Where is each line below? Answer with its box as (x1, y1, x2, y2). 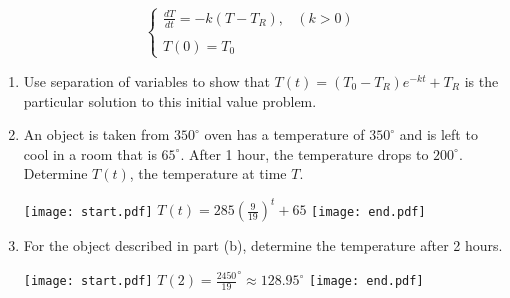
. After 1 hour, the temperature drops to (180, 143, 429, 164)
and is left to (399, 124, 478, 145)
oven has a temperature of (204, 124, 365, 145)
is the (464, 70, 499, 91)
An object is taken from (23, 124, 170, 145)
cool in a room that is (23, 143, 157, 164)
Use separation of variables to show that (23, 70, 270, 91)
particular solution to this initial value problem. (23, 90, 317, 111)
